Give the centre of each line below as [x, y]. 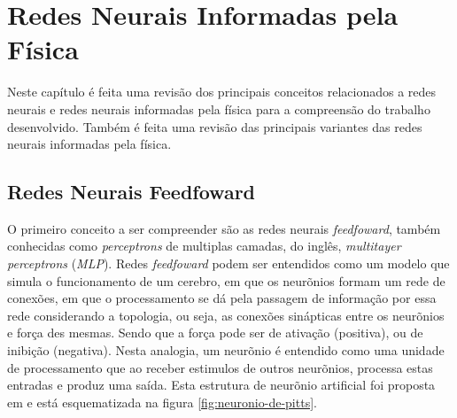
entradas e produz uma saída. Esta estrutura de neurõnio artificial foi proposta [221, 385]
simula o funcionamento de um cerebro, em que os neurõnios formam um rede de [226, 280]
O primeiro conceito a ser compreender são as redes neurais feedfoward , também [224, 228]
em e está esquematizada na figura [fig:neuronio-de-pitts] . [162, 402]
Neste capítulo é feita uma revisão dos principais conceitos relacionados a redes [222, 92]
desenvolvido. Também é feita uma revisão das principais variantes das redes [215, 126]
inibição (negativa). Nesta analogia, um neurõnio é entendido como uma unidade [226, 350]
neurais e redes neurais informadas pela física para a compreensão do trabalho [219, 108]
